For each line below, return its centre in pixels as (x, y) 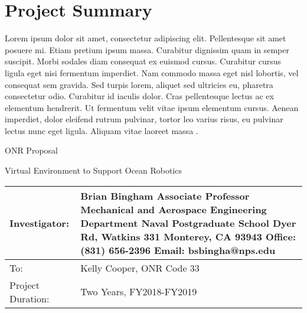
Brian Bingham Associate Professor (165, 195)
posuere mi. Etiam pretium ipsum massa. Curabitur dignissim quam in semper (147, 49)
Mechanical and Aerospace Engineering (174, 209)
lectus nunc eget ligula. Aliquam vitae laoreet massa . (102, 130)
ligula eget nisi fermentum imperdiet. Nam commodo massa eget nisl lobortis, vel (152, 72)
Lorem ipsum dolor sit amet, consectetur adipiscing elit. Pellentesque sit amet (146, 38)
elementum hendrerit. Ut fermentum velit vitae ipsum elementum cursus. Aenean (152, 107)
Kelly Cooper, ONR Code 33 (140, 268)
